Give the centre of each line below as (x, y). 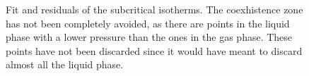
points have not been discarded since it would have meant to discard (154, 50)
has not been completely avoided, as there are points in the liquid (148, 23)
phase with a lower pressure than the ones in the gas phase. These (149, 37)
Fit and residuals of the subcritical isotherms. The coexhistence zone (154, 9)
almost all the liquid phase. (65, 64)
